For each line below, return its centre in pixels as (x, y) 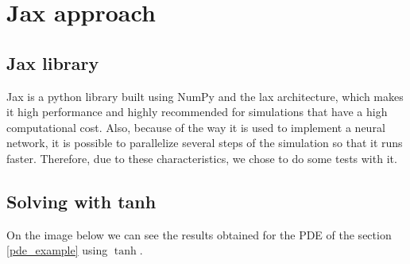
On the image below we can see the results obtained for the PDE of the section (199, 234)
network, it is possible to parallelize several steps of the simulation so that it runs (205, 143)
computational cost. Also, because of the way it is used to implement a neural (196, 127)
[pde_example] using (57, 250)
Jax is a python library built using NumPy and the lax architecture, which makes (205, 96)
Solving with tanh (81, 201)
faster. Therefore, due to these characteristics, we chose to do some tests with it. (202, 158)
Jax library (53, 62)
